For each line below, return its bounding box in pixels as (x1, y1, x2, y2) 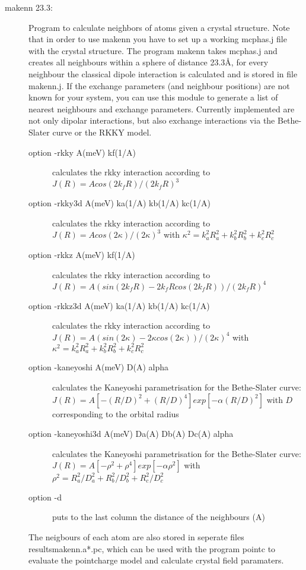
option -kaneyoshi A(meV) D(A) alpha (28, 361, 168, 373)
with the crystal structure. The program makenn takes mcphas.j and (28, 44, 278, 56)
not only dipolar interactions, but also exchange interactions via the (28, 114, 275, 127)
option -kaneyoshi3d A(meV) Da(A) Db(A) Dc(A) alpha (28, 427, 234, 440)
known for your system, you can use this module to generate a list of (28, 91, 278, 103)
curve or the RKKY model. (52, 125, 152, 138)
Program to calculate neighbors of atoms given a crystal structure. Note (28, 21, 290, 33)
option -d (28, 490, 62, 503)
